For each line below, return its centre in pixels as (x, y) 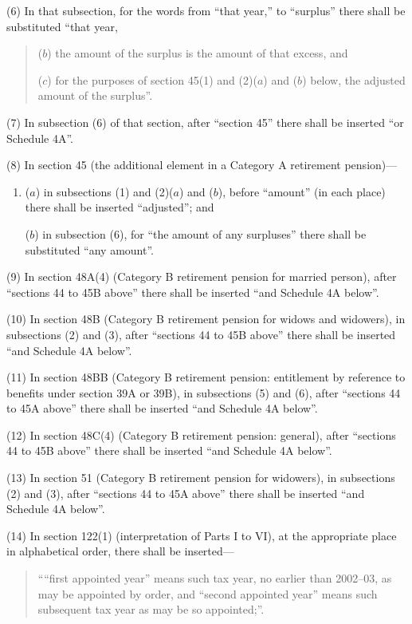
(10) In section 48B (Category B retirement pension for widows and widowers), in (206, 319)
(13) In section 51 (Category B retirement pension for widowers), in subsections (201, 478)
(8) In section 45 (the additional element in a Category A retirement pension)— (202, 165)
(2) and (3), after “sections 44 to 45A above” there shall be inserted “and (186, 493)
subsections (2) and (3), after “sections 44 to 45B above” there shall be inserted (201, 334)
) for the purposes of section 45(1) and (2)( (152, 79)
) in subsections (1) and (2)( (104, 191)
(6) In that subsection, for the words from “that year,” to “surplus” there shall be (206, 10)
